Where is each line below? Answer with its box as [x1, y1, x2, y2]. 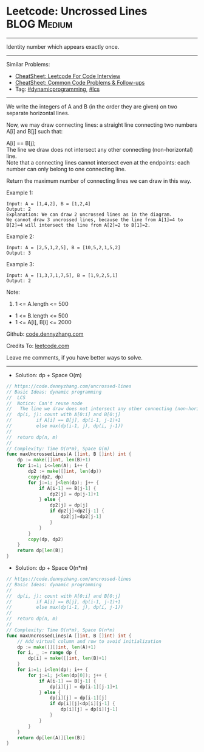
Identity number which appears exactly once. [6, 43, 120, 50]
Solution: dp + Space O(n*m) [15, 564, 88, 572]
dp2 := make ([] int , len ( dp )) [28, 468, 102, 475]
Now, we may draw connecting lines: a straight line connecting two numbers [6, 121, 197, 129]
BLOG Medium [6, 17, 73, 31]
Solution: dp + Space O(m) [15, 371, 82, 378]
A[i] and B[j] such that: [6, 127, 63, 135]
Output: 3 [6, 250, 32, 256]
